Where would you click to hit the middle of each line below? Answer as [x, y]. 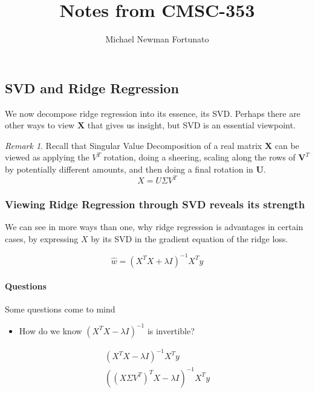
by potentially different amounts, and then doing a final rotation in [129, 169]
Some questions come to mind [60, 309]
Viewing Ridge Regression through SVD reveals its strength [155, 204]
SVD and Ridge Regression [92, 88]
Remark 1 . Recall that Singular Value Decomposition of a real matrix [134, 145]
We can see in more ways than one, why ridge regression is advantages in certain [154, 227]
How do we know [50, 330]
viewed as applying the [47, 157]
